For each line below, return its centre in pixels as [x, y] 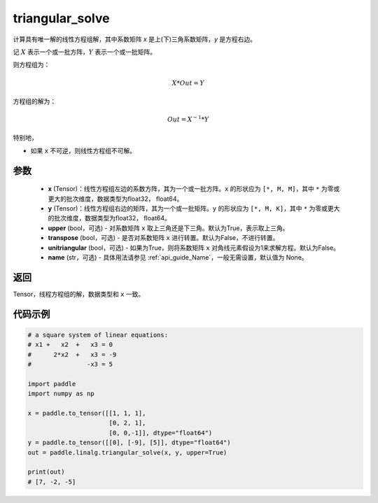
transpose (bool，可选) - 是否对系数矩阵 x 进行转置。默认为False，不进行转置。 [163, 238]
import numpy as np [61, 394]
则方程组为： [31, 65]
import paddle [52, 384]
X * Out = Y [188, 83]
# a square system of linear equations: [98, 335]
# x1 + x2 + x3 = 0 [70, 345]
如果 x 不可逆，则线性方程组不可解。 [83, 150]
